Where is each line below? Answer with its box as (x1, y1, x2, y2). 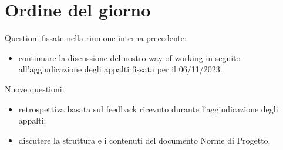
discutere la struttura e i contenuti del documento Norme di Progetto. (18, 134, 271, 146)
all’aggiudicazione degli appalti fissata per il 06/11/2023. (18, 63, 223, 75)
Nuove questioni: (5, 82, 65, 95)
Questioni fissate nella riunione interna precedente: (5, 32, 187, 44)
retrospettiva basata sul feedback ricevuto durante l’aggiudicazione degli (18, 102, 278, 115)
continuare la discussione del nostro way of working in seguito (18, 51, 241, 64)
